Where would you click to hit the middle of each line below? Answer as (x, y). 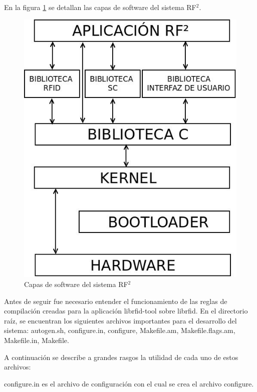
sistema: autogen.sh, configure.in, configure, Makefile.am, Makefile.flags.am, (120, 330)
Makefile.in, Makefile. (37, 340)
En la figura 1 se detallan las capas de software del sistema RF (100, 7)
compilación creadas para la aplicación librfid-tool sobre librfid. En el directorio (126, 311)
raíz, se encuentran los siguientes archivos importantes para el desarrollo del (120, 320)
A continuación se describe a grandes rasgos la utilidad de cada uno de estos (121, 357)
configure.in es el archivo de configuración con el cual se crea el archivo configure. (129, 383)
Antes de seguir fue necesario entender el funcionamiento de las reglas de (116, 301)
